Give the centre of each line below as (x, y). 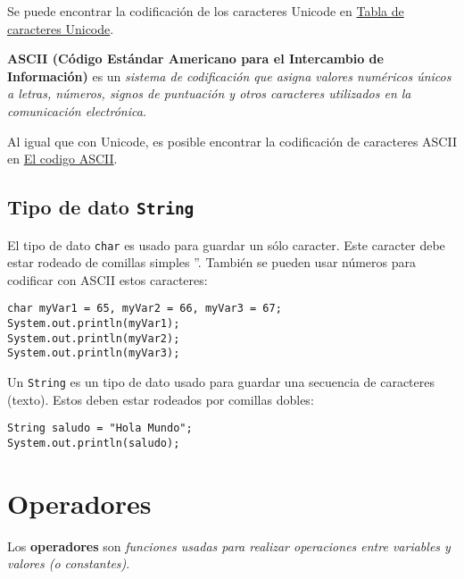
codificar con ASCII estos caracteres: (108, 279)
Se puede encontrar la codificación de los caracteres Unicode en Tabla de (206, 11)
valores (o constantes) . (69, 563)
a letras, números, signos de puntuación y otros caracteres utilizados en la (209, 93)
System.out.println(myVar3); (94, 353)
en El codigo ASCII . (62, 159)
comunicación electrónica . (77, 110)
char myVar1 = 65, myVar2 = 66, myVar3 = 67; (145, 309)
